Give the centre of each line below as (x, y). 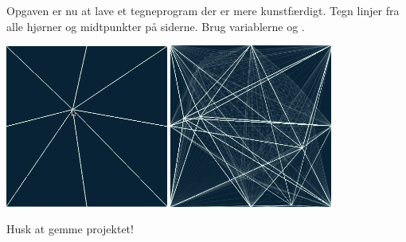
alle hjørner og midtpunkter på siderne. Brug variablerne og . (156, 26)
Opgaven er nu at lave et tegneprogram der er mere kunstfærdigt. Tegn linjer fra (203, 10)
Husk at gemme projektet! (70, 229)
